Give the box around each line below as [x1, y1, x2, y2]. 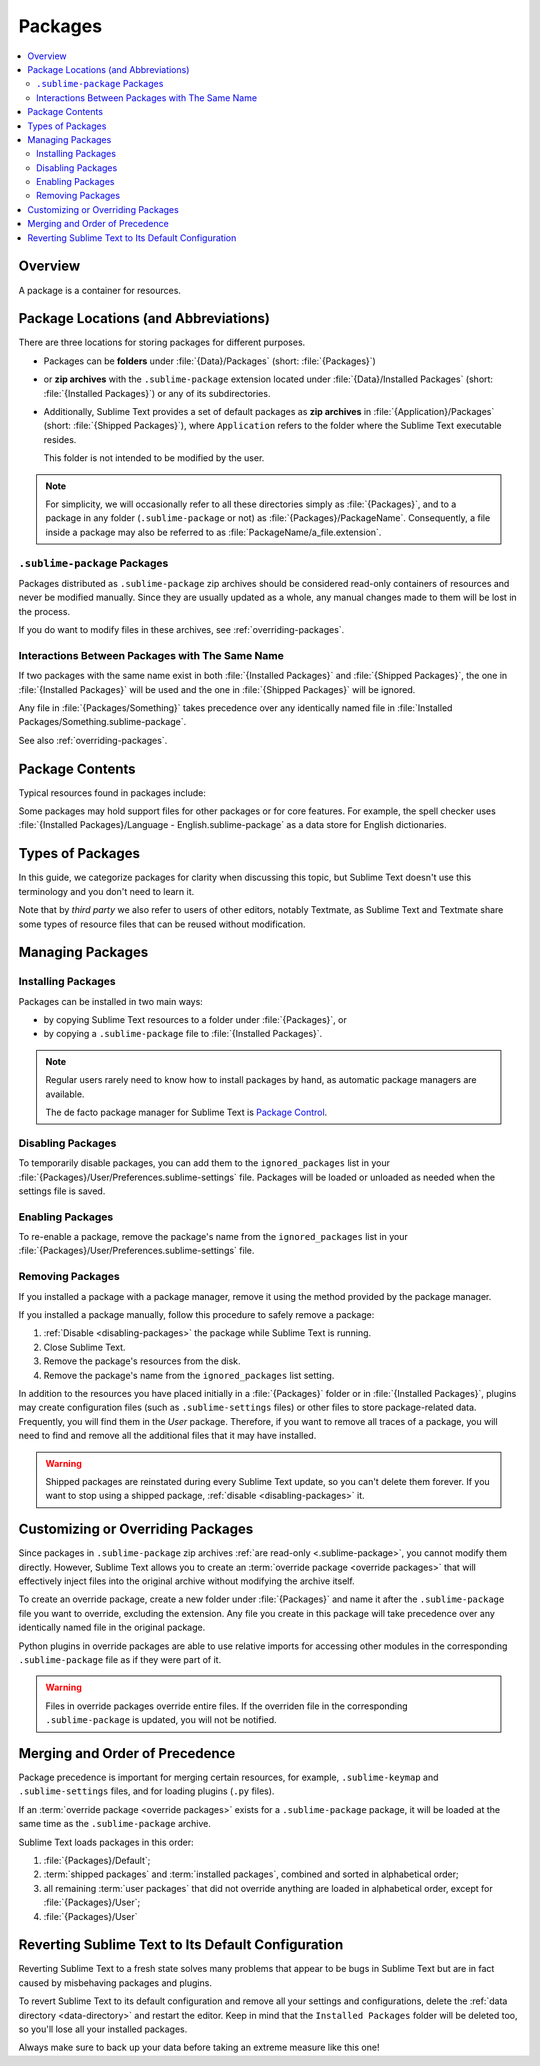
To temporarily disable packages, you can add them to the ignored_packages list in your [18, 1157, 390, 1169]
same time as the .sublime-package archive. [18, 1818, 212, 1830]
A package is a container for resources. [18, 284, 182, 296]
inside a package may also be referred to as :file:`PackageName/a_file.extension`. [45, 526, 382, 538]
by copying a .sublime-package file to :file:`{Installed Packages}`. [43, 1028, 323, 1040]
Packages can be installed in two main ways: [18, 995, 204, 1007]
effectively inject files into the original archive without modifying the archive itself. [18, 1575, 355, 1587]
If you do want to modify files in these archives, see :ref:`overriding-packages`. [18, 624, 345, 636]
